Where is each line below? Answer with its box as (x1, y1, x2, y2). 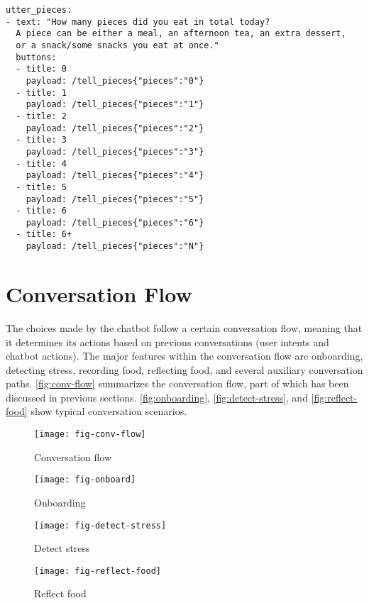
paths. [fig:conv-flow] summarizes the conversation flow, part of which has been (6, 376, 349, 391)
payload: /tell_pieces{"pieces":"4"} (26, 170, 204, 181)
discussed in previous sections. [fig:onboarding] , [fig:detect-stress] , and (6, 389, 308, 404)
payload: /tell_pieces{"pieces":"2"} (26, 123, 204, 133)
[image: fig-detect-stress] (34, 520, 167, 531)
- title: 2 (16, 111, 67, 121)
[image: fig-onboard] (34, 475, 136, 485)
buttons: (16, 52, 57, 62)
